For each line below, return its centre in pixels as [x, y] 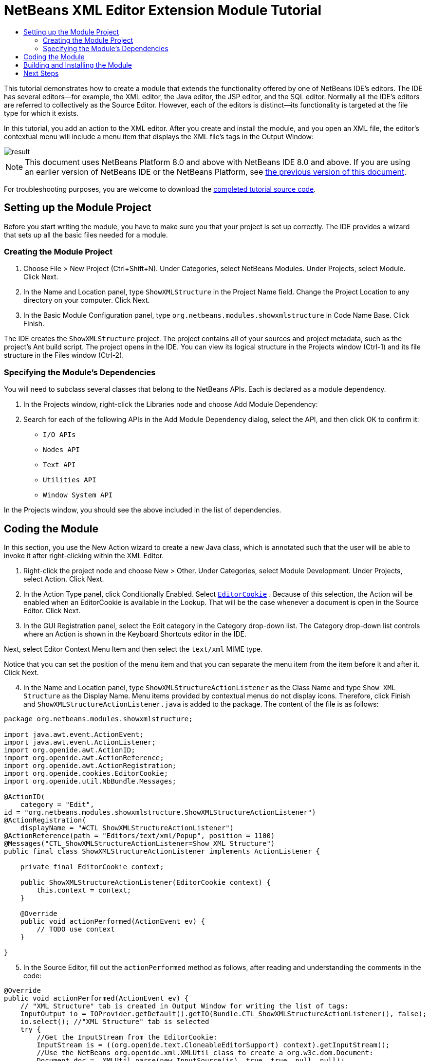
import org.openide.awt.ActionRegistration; [90, 765]
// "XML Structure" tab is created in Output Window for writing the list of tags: [185, 1006]
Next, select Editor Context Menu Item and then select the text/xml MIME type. [133, 649]
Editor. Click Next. [52, 610]
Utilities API [70, 480]
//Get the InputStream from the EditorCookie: [127, 1037]
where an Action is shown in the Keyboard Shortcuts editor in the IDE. [135, 634]
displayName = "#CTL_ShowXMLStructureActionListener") [127, 828]
